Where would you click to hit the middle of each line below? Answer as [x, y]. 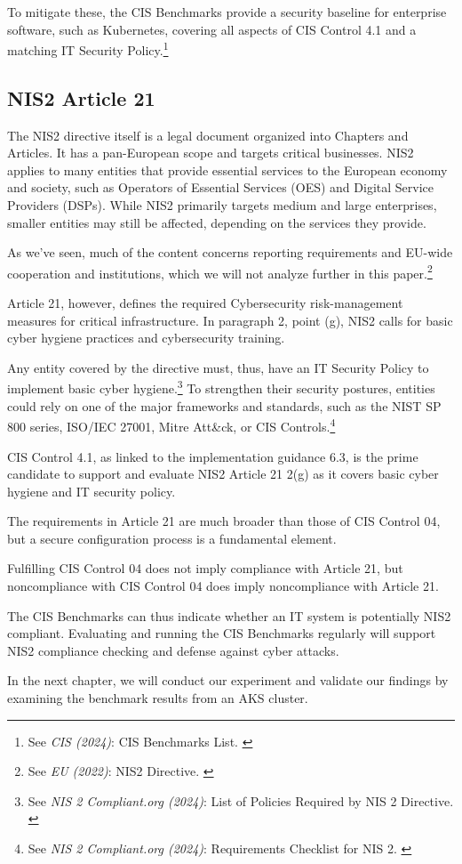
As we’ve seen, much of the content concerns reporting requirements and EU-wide [230, 252]
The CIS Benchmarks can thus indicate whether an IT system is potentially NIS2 [229, 615]
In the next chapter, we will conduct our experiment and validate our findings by [228, 680]
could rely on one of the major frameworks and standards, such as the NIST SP [224, 405]
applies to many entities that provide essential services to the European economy [227, 170]
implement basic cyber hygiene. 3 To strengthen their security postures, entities [221, 387]
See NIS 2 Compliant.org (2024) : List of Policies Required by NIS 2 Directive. [241, 800]
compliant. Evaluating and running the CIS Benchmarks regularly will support [222, 633]
